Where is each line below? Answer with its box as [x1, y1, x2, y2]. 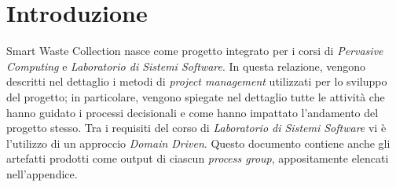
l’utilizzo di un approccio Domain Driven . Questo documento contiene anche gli [6, 134, 390, 151]
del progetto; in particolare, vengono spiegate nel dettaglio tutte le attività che [6, 88, 385, 104]
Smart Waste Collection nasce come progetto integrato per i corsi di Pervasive [6, 42, 383, 59]
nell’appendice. [6, 165, 78, 181]
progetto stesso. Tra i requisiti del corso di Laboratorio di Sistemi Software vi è [6, 119, 387, 136]
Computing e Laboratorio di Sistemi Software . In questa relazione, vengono [6, 57, 366, 74]
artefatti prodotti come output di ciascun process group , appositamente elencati [6, 150, 389, 167]
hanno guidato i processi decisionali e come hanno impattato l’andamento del [6, 104, 379, 120]
